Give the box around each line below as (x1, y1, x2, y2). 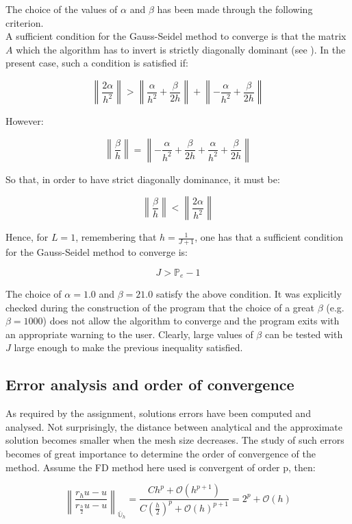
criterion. (5, 15, 44, 29)
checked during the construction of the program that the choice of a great (5, 300, 314, 314)
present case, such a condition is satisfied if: (5, 56, 188, 70)
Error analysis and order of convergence (5, 374, 294, 395)
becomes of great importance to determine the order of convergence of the (5, 446, 316, 460)
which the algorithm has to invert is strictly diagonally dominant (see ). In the (16, 42, 346, 56)
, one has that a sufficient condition (194, 230, 343, 244)
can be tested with (264, 326, 343, 341)
